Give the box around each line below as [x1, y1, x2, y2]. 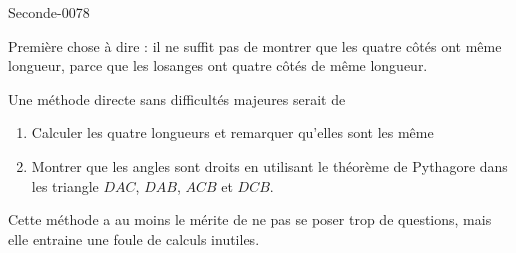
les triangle [31, 175, 99, 196]
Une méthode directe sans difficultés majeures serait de [8, 88, 346, 109]
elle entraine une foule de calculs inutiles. [8, 228, 260, 249]
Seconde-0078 [8, 2, 90, 22]
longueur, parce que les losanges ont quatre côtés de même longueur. [8, 55, 428, 76]
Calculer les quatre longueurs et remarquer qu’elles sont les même [31, 122, 434, 143]
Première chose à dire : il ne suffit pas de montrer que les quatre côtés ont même [8, 35, 502, 56]
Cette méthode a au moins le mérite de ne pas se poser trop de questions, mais [8, 209, 492, 230]
